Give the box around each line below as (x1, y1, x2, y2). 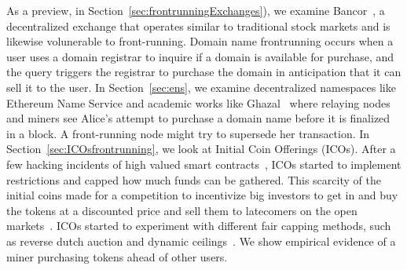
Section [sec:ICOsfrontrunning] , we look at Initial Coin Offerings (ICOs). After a (6, 140, 396, 157)
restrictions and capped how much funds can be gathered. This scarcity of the (6, 171, 381, 188)
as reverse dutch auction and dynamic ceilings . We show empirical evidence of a (6, 232, 396, 249)
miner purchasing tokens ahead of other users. (6, 248, 228, 265)
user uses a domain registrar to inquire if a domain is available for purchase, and (6, 48, 394, 64)
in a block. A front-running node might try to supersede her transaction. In (6, 125, 370, 141)
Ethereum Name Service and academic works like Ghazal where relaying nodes (6, 94, 390, 111)
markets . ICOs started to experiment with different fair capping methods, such (6, 217, 391, 234)
